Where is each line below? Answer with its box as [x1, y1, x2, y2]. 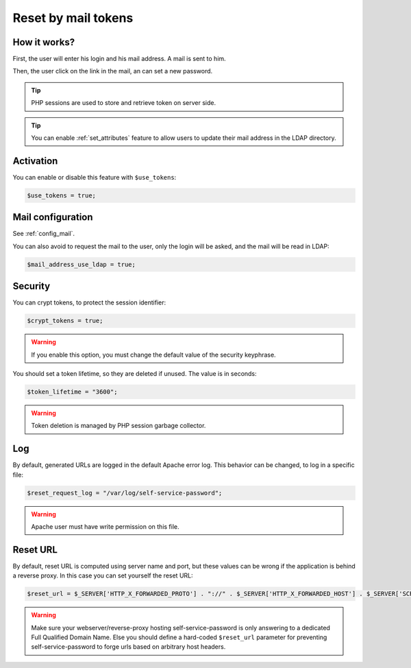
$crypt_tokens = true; [27, 317, 103, 325]
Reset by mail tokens [12, 10, 134, 25]
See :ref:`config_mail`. [12, 230, 75, 238]
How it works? [12, 36, 75, 48]
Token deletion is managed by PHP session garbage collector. [31, 422, 206, 430]
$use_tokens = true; [27, 191, 96, 199]
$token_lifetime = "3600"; [27, 388, 118, 396]
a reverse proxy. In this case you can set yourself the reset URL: [12, 571, 193, 580]
